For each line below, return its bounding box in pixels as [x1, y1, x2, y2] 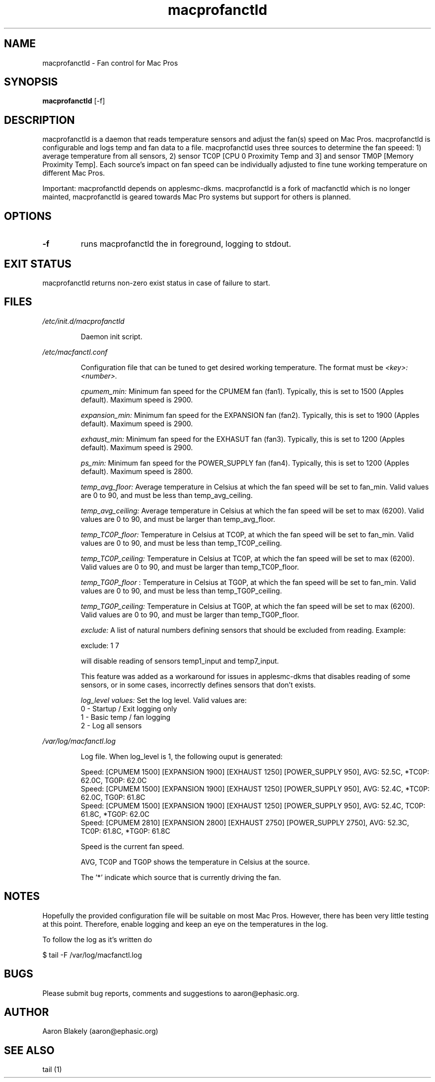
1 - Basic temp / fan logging [80, 712, 171, 721]
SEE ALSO [4, 1044, 55, 1057]
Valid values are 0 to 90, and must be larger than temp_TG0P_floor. [80, 610, 299, 619]
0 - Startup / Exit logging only [80, 704, 177, 713]
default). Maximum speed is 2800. [80, 467, 193, 476]
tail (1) [42, 1065, 62, 1074]
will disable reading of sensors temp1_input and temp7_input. [80, 656, 279, 665]
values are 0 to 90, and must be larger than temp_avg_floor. [80, 514, 276, 523]
